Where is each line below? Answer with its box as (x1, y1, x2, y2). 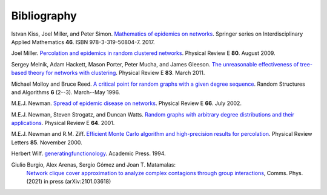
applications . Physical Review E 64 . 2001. (11, 120, 115, 127)
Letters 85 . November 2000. (11, 139, 83, 146)
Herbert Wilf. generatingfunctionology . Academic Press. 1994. (11, 150, 166, 157)
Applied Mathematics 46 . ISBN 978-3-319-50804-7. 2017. (11, 38, 155, 45)
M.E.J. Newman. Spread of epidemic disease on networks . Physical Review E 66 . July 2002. (11, 100, 242, 107)
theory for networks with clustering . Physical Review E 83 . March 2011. (28, 69, 205, 77)
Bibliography (11, 9, 77, 22)
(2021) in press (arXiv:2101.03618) (26, 178, 111, 185)
